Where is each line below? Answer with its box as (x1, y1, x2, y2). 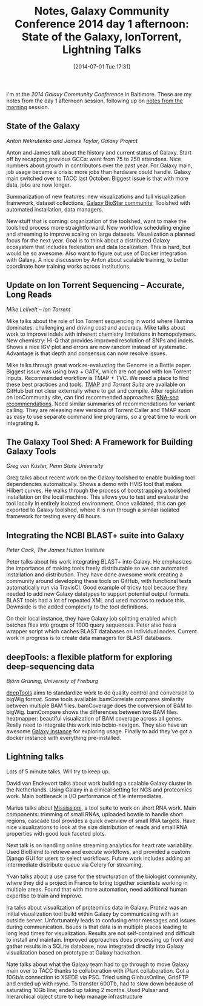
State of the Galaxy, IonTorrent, (21, 30, 182, 44)
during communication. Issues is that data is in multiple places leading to (6, 923, 188, 930)
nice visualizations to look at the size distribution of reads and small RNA (6, 823, 188, 831)
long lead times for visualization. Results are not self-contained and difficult (6, 929, 195, 937)
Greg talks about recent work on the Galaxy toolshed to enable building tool (6, 474, 195, 481)
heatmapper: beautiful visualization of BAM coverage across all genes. (6, 715, 183, 722)
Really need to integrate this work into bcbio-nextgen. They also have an (6, 721, 188, 728)
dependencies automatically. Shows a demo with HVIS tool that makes (6, 481, 182, 488)
